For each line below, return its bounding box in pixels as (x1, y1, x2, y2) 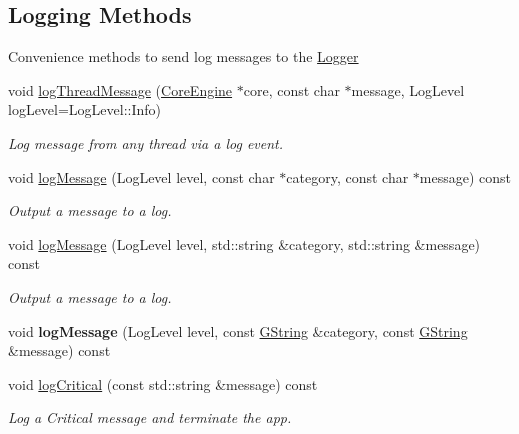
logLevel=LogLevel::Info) (8, 99, 162, 120)
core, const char (243, 79, 340, 100)
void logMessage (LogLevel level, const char (8, 166, 275, 187)
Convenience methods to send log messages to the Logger (8, 46, 359, 67)
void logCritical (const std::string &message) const (8, 373, 318, 394)
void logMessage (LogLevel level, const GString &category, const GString (8, 320, 468, 341)
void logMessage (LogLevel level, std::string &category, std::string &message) (8, 233, 481, 254)
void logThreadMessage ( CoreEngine (8, 79, 233, 100)
